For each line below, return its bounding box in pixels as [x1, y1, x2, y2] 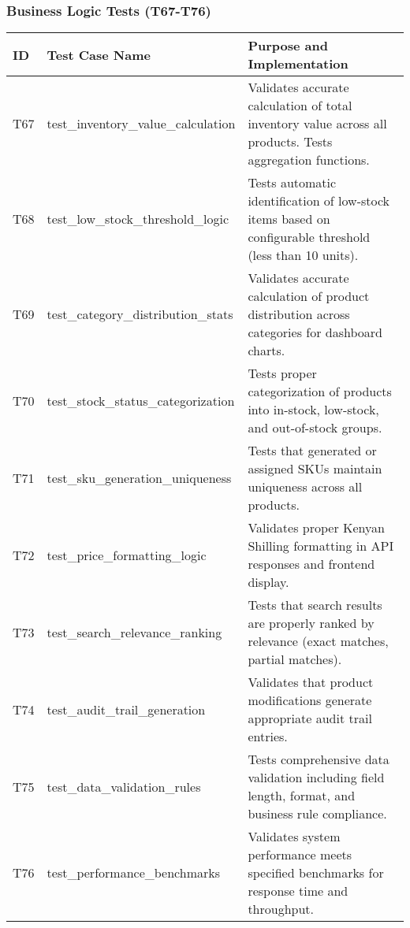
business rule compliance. [248, 804, 387, 823]
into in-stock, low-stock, [248, 400, 379, 419]
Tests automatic [248, 173, 337, 192]
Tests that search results [248, 596, 382, 614]
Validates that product [248, 673, 374, 692]
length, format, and [248, 786, 356, 805]
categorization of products [248, 382, 392, 401]
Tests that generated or [248, 441, 377, 460]
